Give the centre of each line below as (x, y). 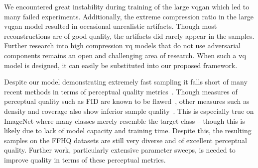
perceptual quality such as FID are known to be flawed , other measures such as (127, 101)
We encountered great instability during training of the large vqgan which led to (127, 6)
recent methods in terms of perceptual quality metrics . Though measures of (121, 91)
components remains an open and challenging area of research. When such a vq (125, 55)
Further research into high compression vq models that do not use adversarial (123, 45)
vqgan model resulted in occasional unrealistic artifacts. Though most (111, 26)
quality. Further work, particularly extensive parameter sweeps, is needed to (120, 150)
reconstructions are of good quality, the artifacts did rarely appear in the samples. (129, 36)
